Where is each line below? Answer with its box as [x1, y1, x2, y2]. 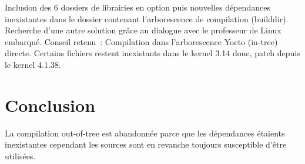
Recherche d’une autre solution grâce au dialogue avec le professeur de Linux [5, 24, 281, 36]
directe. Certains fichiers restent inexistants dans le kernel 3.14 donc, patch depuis [5, 47, 300, 59]
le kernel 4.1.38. [5, 58, 61, 70]
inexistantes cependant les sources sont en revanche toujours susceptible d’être [5, 138, 287, 151]
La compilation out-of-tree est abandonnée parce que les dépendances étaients [5, 127, 285, 139]
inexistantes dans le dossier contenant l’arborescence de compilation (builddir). [5, 12, 289, 25]
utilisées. [5, 149, 36, 162]
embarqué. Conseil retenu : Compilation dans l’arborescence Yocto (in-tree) [5, 35, 278, 47]
